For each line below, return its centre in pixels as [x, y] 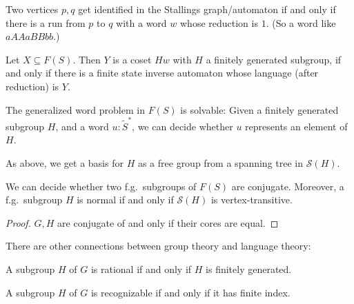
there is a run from [46, 22]
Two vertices [32, 9]
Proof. [18, 222]
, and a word [82, 126]
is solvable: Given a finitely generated [259, 109]
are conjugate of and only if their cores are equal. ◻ [168, 222]
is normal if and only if [125, 200]
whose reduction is [219, 22]
